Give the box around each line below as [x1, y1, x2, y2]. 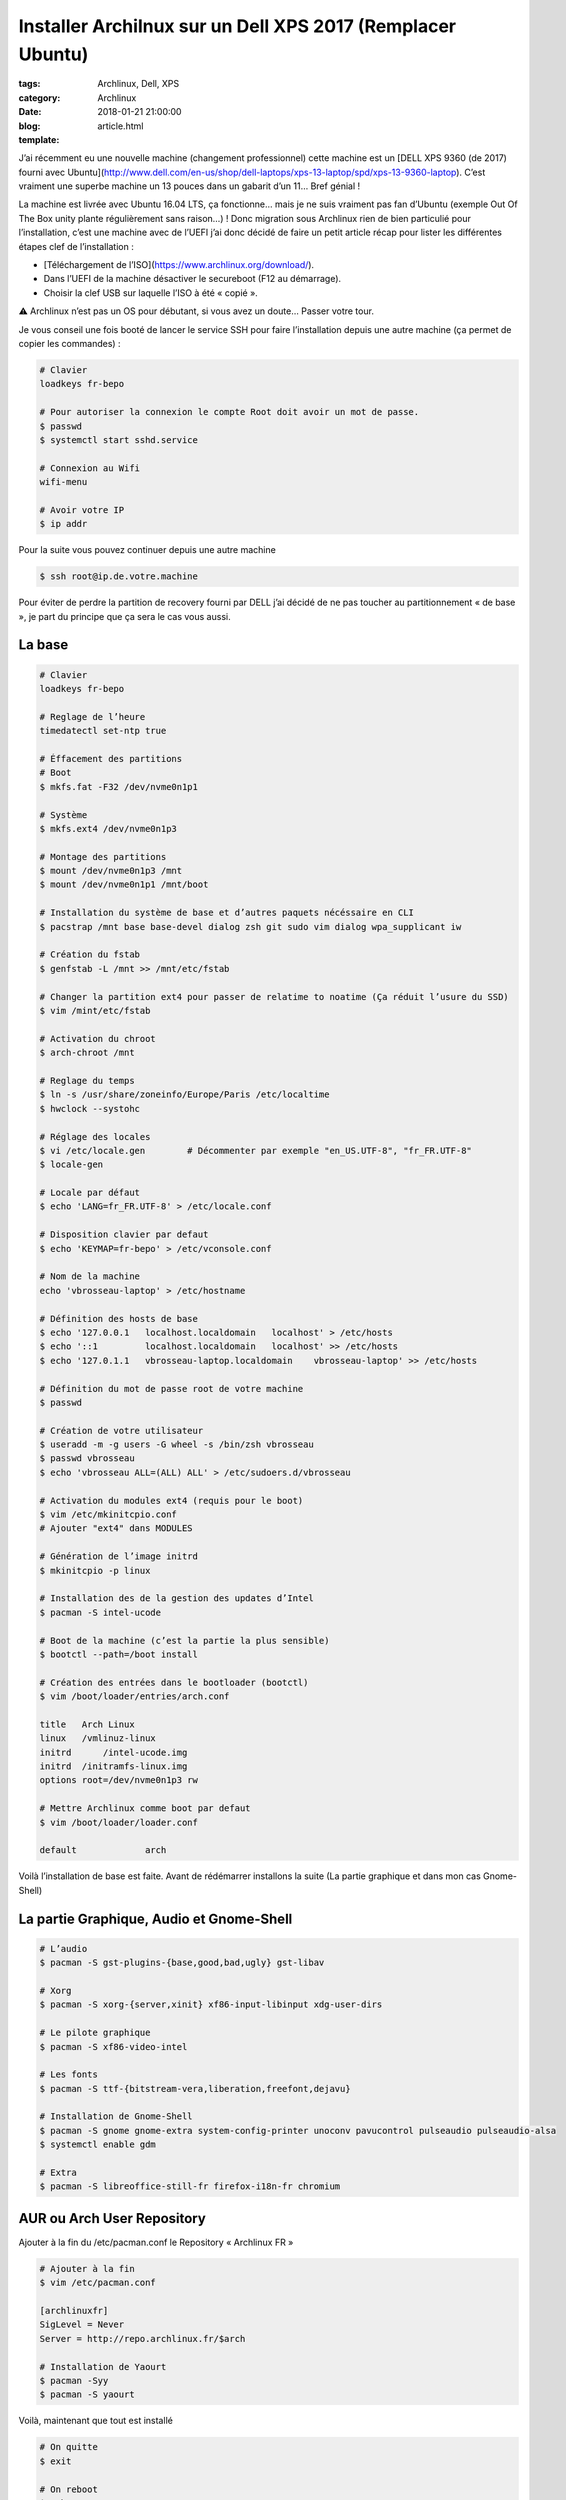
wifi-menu [39, 476, 88, 488]
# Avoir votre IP [39, 504, 125, 515]
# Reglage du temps [39, 1075, 135, 1086]
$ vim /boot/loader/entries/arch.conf [39, 1691, 230, 1702]
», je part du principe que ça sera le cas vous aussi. [18, 610, 231, 622]
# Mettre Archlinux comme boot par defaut [39, 1803, 251, 1814]
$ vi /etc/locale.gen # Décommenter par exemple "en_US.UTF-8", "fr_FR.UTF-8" [39, 1145, 472, 1156]
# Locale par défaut [39, 1187, 140, 1199]
